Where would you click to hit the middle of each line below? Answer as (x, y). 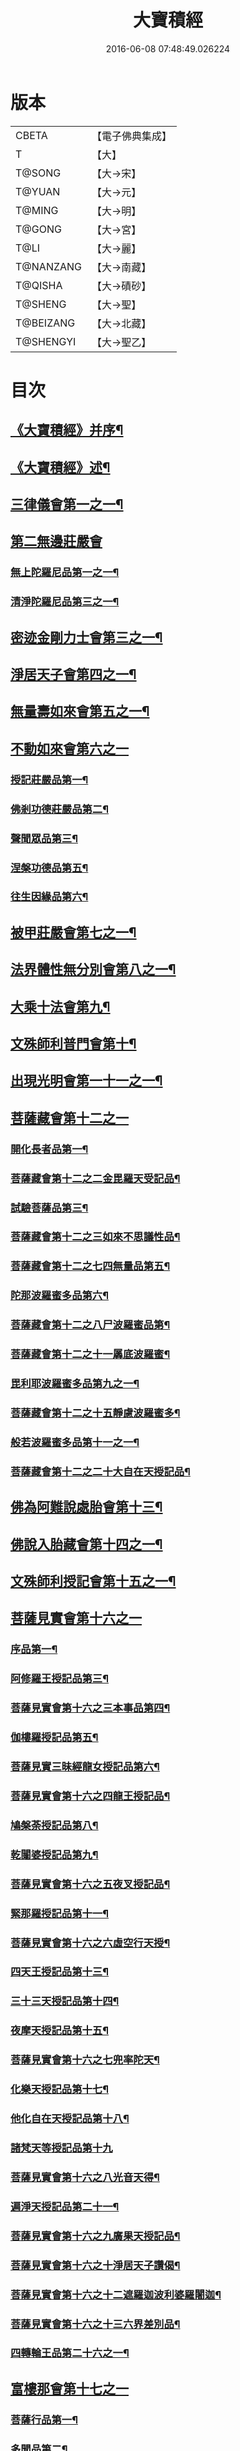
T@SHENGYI (46, 341)
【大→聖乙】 (121, 342)
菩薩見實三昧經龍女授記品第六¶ (85, 1767)
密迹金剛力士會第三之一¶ (86, 637)
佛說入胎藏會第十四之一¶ (86, 1544)
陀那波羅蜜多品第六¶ (60, 1296)
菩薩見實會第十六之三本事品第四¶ (90, 1708)
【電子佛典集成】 (132, 136)
